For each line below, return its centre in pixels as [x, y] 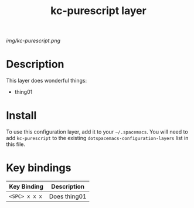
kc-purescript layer [98, 11]
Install [21, 116]
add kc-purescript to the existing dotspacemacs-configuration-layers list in [97, 138]
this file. [16, 144]
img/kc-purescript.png [33, 41]
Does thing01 [68, 196]
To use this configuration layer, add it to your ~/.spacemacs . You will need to [97, 132]
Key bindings [39, 168]
